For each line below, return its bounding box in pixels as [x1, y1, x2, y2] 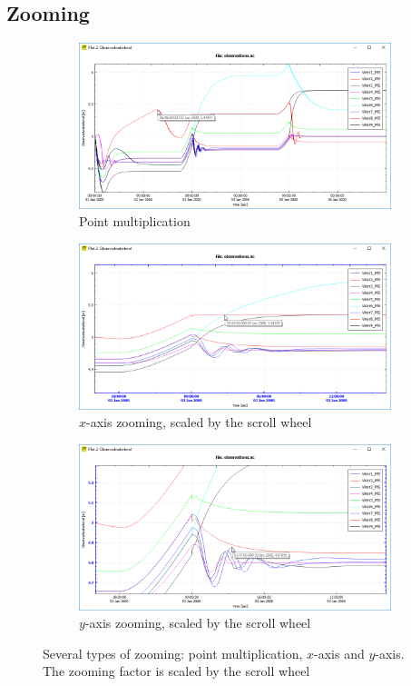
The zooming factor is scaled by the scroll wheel [43, 661, 310, 681]
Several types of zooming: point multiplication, [43, 643, 303, 662]
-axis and [314, 643, 365, 662]
